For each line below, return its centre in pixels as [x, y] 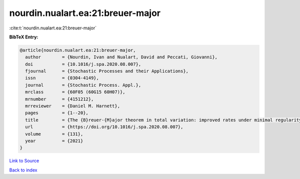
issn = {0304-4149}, [62, 78]
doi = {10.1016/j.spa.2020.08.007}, [83, 64]
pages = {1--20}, [57, 113]
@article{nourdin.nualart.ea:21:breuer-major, [78, 50]
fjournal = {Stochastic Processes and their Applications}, [107, 71]
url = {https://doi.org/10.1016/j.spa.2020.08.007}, [104, 127]
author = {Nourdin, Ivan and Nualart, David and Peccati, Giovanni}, [121, 57]
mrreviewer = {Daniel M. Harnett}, [72, 106]
